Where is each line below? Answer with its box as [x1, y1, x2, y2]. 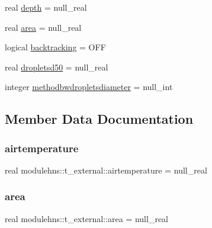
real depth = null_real [5, 1, 87, 13]
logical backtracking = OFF [5, 41, 106, 53]
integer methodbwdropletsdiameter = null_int [5, 81, 173, 93]
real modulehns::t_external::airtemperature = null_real [5, 163, 207, 176]
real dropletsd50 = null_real [5, 60, 108, 73]
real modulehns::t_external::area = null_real [5, 212, 168, 224]
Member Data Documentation [5, 110, 194, 128]
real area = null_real [5, 21, 82, 33]
